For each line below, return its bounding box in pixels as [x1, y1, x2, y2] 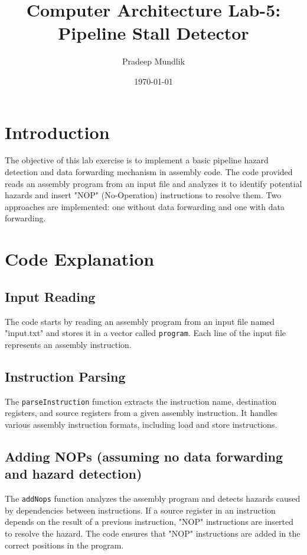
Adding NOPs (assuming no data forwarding [5, 447, 283, 465]
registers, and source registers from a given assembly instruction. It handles [5, 406, 277, 419]
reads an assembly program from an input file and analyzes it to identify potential [5, 177, 302, 189]
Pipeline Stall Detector [58, 21, 249, 45]
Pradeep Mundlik [122, 55, 185, 67]
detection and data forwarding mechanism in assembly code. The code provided [5, 166, 293, 178]
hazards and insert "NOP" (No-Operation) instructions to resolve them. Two [5, 189, 282, 201]
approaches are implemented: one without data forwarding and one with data [5, 200, 285, 212]
